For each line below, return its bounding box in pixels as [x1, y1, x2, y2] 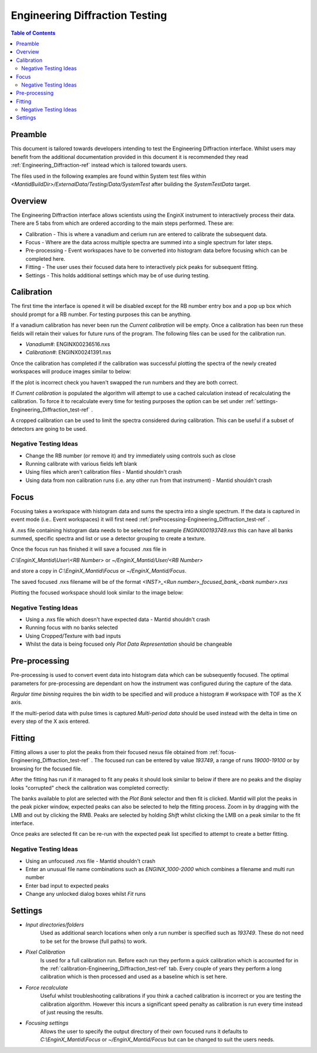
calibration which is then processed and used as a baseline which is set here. [40, 973, 228, 980]
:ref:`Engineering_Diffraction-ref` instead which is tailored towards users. [11, 162, 188, 169]
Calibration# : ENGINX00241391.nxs [25, 349, 112, 356]
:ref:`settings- [244, 398, 278, 405]
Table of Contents [11, 29, 56, 36]
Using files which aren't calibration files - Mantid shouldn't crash [25, 469, 182, 476]
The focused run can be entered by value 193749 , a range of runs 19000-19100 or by [94, 757, 299, 764]
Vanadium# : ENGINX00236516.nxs [25, 341, 110, 348]
